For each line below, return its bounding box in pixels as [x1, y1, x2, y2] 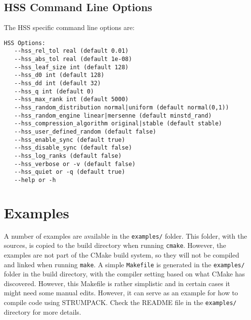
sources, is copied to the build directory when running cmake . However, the [4, 240, 226, 250]
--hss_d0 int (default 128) [14, 72, 104, 79]
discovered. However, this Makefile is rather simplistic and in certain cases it [4, 278, 230, 288]
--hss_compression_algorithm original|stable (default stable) [14, 120, 222, 127]
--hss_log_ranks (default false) [14, 152, 122, 159]
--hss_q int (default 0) [14, 88, 94, 95]
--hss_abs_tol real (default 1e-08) [14, 56, 132, 63]
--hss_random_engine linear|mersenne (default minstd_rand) [14, 112, 212, 119]
